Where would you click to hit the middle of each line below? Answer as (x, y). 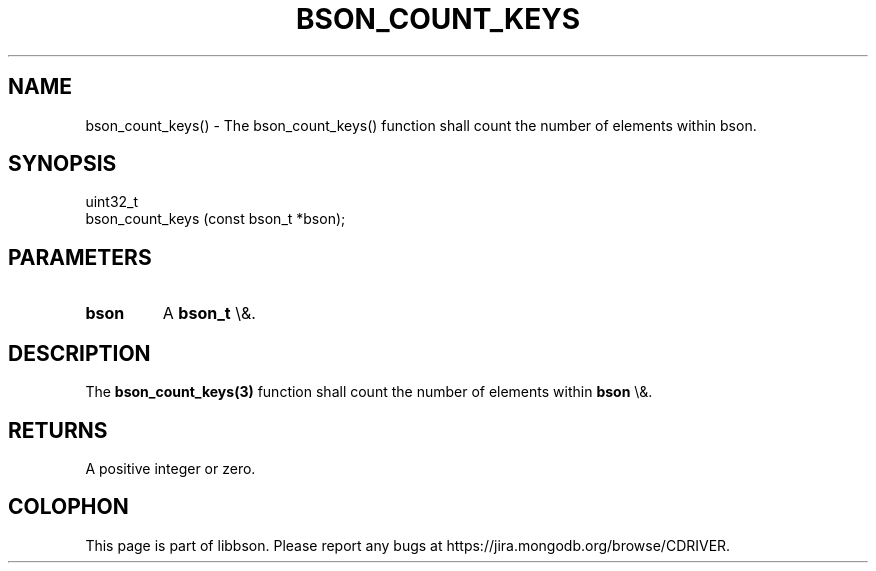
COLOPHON (68, 507)
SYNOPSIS (62, 164)
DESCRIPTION (79, 353)
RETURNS (58, 430)
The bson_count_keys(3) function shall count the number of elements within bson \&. (369, 392)
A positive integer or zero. (170, 468)
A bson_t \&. (209, 313)
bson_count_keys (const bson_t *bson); (215, 219)
